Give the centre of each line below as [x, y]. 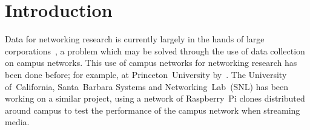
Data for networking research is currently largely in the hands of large [135, 39]
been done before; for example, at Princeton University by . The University [146, 74]
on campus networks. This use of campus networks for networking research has [151, 63]
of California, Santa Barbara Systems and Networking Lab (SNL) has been [147, 86]
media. [17, 122]
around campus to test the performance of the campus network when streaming [153, 110]
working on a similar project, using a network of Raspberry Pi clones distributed [155, 98]
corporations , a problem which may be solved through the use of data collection [155, 50]
